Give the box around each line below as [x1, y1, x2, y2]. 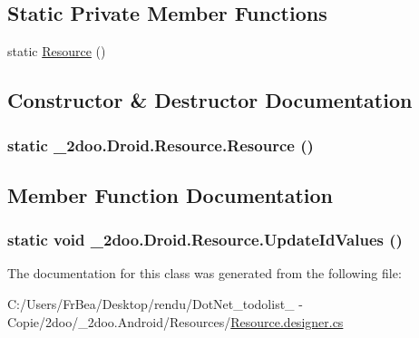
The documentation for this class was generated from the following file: [7, 264, 402, 283]
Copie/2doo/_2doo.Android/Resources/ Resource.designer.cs [7, 312, 344, 331]
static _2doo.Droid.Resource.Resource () [7, 133, 314, 156]
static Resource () [7, 42, 106, 61]
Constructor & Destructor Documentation [7, 86, 413, 114]
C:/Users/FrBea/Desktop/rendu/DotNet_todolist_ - [7, 295, 303, 314]
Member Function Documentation [7, 180, 334, 208]
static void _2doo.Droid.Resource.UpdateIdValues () [7, 228, 403, 251]
